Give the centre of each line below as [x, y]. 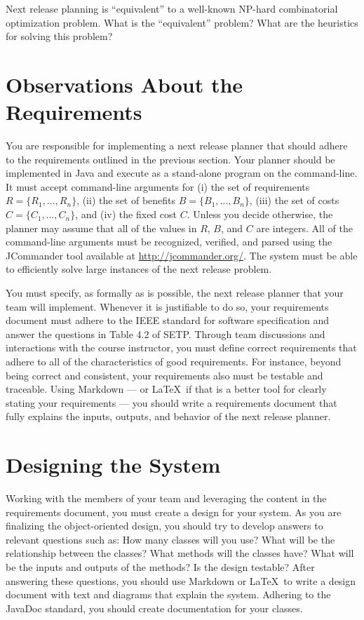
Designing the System [113, 465]
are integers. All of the [304, 228]
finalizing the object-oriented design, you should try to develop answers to [164, 526]
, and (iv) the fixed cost [126, 214]
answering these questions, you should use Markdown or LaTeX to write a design [181, 580]
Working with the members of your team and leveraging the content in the [166, 498]
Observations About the [124, 84]
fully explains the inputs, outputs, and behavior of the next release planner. [168, 416]
